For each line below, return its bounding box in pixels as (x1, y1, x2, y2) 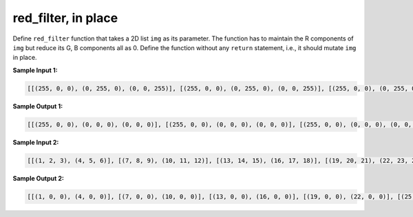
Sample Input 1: (12, 66, 58, 74)
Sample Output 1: (12, 102, 63, 110)
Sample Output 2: (12, 174, 65, 182)
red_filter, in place (12, 10, 118, 25)
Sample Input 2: (12, 138, 59, 146)
